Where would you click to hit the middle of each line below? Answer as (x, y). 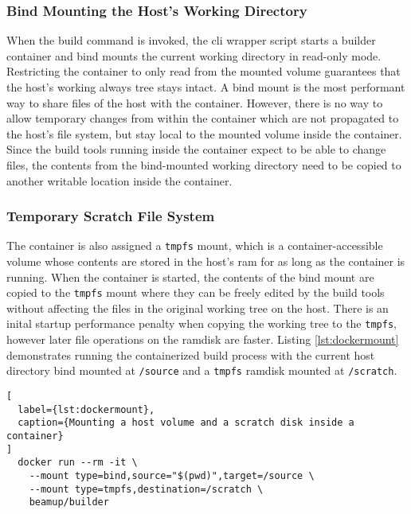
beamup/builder (69, 502)
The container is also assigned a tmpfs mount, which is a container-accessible (195, 245)
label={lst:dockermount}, (86, 409)
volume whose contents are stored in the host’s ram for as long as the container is (206, 261)
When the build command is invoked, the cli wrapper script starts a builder (191, 40)
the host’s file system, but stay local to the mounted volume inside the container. (204, 133)
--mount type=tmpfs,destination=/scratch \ (146, 489)
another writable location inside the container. (119, 180)
